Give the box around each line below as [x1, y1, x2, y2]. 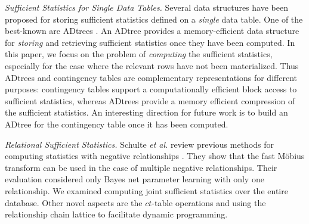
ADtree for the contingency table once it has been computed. [5, 117, 228, 130]
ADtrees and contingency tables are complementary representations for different [5, 71, 297, 83]
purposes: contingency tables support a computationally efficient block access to [5, 83, 297, 95]
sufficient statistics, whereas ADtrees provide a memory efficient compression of [5, 94, 295, 107]
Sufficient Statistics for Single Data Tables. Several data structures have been [5, 1, 288, 13]
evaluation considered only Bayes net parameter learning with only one [5, 173, 264, 185]
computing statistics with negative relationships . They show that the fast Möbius [5, 150, 305, 162]
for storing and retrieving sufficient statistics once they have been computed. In [5, 36, 295, 48]
